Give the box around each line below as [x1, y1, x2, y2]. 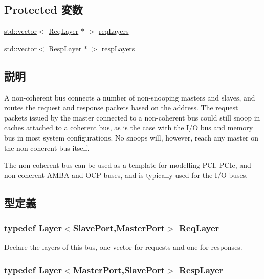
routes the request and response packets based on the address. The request [4, 102, 238, 113]
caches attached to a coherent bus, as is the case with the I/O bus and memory [4, 122, 253, 133]
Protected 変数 [4, 2, 83, 17]
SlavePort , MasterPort [73, 222, 165, 234]
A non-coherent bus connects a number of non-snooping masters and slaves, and [4, 92, 255, 103]
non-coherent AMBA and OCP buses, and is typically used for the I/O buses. [4, 169, 248, 180]
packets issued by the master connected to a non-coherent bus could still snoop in [4, 112, 260, 123]
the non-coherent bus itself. [4, 142, 90, 153]
